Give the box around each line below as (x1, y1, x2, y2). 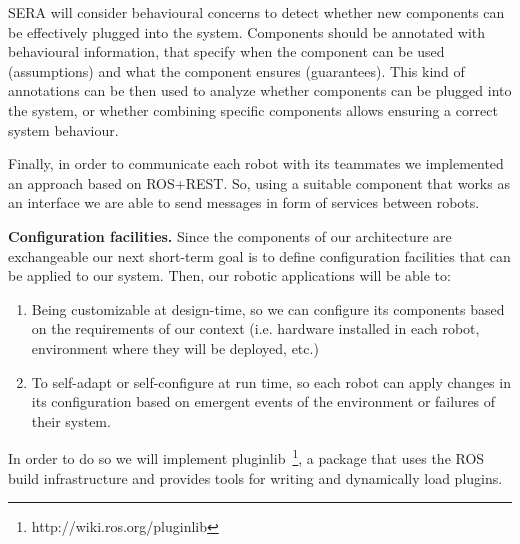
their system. (31, 410, 111, 431)
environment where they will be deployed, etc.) (31, 337, 319, 358)
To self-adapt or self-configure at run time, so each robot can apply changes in (31, 371, 511, 392)
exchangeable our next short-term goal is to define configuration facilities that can (8, 245, 511, 266)
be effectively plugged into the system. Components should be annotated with (8, 21, 486, 42)
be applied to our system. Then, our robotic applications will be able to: (8, 265, 451, 286)
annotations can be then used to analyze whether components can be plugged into (8, 80, 512, 101)
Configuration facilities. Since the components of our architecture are (8, 225, 452, 246)
